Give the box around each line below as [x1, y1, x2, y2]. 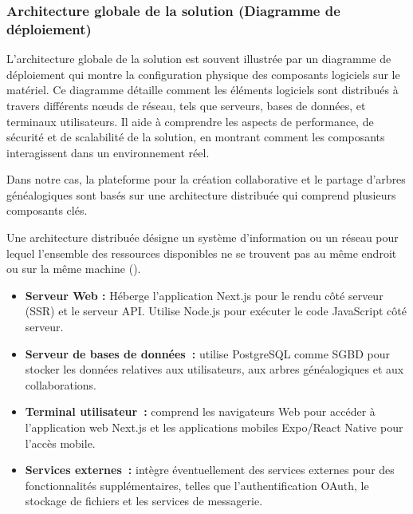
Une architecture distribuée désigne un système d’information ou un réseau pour [6, 229, 399, 246]
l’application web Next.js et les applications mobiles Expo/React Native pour [25, 419, 403, 436]
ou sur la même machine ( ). [6, 260, 141, 277]
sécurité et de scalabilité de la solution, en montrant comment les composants [6, 128, 385, 145]
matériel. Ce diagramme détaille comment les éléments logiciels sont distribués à [6, 81, 399, 98]
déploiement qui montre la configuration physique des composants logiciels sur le [6, 65, 400, 82]
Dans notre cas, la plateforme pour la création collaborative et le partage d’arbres [6, 171, 406, 188]
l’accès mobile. [25, 434, 96, 451]
